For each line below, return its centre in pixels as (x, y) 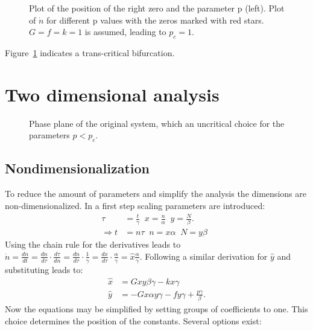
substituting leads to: (44, 269)
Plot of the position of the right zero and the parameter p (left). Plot (157, 8)
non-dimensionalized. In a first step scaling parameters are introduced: (135, 205)
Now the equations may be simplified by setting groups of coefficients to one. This (156, 309)
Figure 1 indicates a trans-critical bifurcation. (90, 52)
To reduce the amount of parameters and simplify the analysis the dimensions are (156, 194)
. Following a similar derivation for (204, 256)
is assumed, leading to (125, 32)
